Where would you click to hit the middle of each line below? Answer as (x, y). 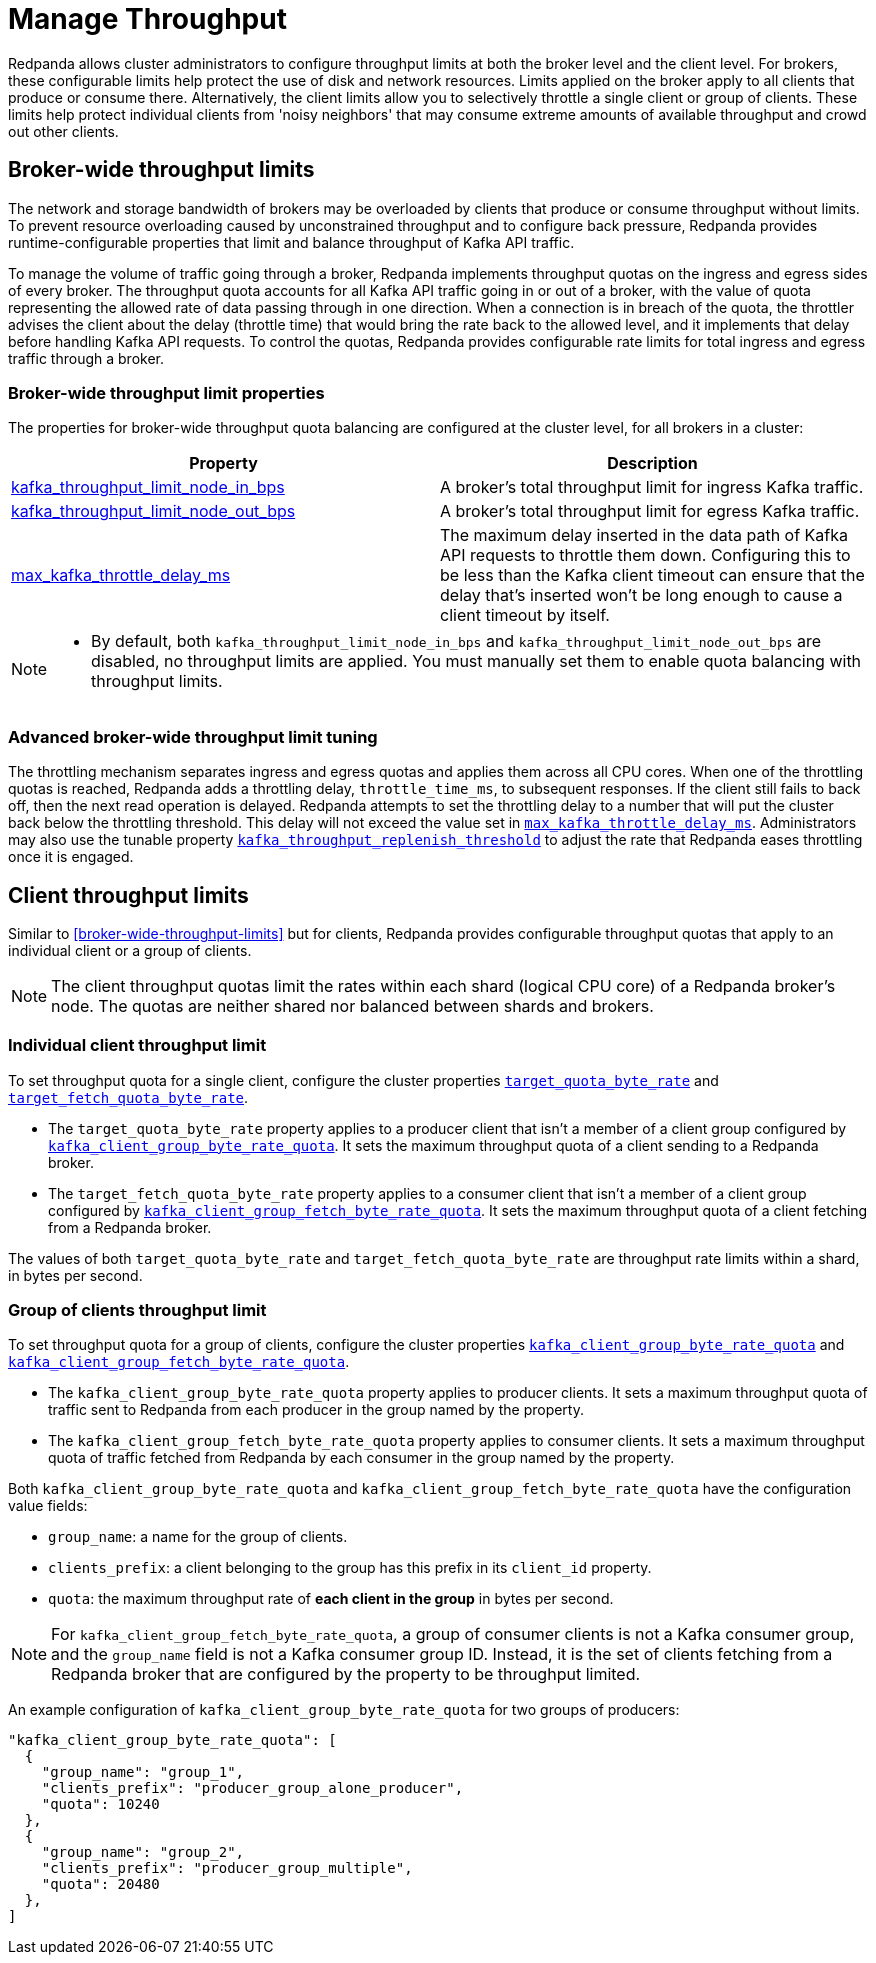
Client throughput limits (128, 895)
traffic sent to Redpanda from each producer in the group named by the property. (316, 1410)
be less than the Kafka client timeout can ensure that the (652, 575)
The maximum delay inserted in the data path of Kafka (644, 535)
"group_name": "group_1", (143, 1772)
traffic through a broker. (86, 358)
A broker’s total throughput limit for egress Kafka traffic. (650, 511)
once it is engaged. (71, 857)
